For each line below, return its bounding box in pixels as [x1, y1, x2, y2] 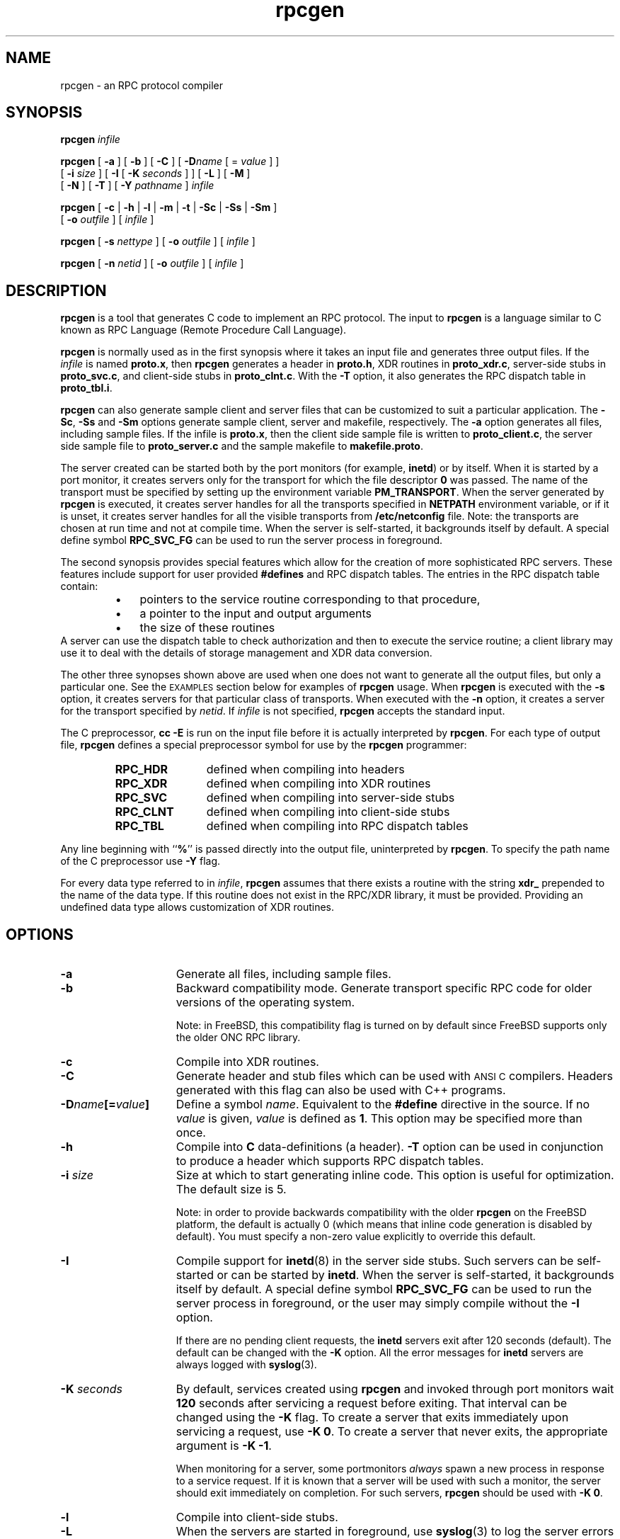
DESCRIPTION [6, 281, 107, 300]
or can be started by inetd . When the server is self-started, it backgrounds [217, 1268, 614, 1283]
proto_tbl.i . [60, 382, 113, 394]
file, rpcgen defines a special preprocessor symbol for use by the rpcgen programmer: [60, 739, 467, 751]
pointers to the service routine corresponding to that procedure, [139, 592, 481, 607]
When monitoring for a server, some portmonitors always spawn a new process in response [176, 1463, 604, 1475]
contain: [60, 580, 98, 593]
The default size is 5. [176, 1182, 287, 1197]
